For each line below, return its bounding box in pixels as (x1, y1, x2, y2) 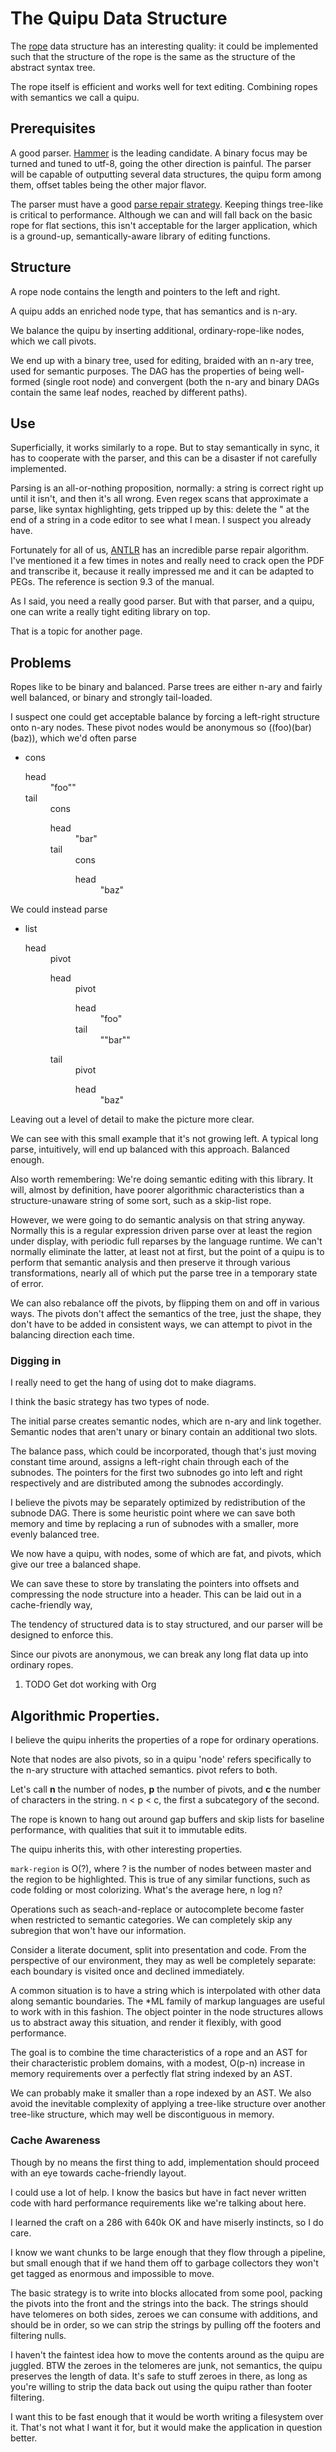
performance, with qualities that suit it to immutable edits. (10, 1824, 248, 1836)
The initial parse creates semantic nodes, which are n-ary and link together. (10, 1415, 322, 1427)
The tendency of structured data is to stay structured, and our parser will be (10, 1618, 323, 1631)
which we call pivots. (10, 335, 97, 347)
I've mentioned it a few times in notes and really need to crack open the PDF (10, 555, 325, 567)
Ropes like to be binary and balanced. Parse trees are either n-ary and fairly (10, 681, 323, 693)
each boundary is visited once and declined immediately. (10, 1965, 245, 1977)
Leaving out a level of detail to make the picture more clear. (10, 1113, 255, 1126)
